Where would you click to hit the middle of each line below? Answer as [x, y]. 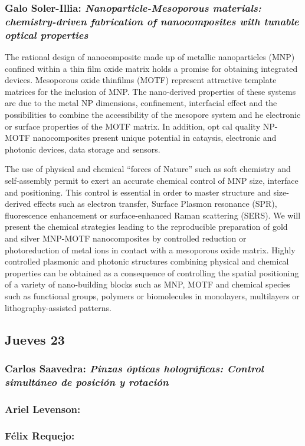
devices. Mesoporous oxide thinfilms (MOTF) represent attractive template [141, 80]
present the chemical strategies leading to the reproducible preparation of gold [146, 227]
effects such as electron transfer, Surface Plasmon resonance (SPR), [155, 204]
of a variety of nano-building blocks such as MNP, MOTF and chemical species [147, 284]
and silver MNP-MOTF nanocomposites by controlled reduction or [126, 238]
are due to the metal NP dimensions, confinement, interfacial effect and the [141, 103]
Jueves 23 [35, 339]
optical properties [47, 34]
